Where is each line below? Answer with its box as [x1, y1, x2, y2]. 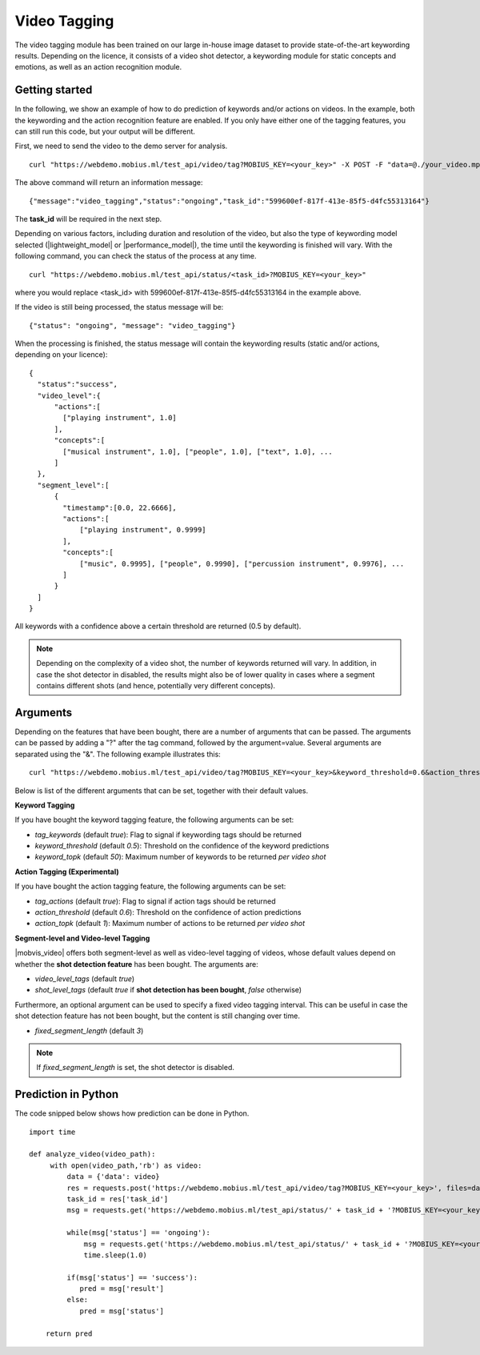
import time [29, 1127, 76, 1137]
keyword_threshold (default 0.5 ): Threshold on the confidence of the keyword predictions [34, 841, 330, 851]
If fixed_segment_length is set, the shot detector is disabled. [36, 1063, 235, 1072]
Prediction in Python [14, 1088, 119, 1101]
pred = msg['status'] [79, 1306, 164, 1316]
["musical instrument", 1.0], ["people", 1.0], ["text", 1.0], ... [62, 447, 333, 456]
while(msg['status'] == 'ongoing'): [66, 1229, 211, 1237]
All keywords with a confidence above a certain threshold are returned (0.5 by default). [14, 621, 302, 631]
